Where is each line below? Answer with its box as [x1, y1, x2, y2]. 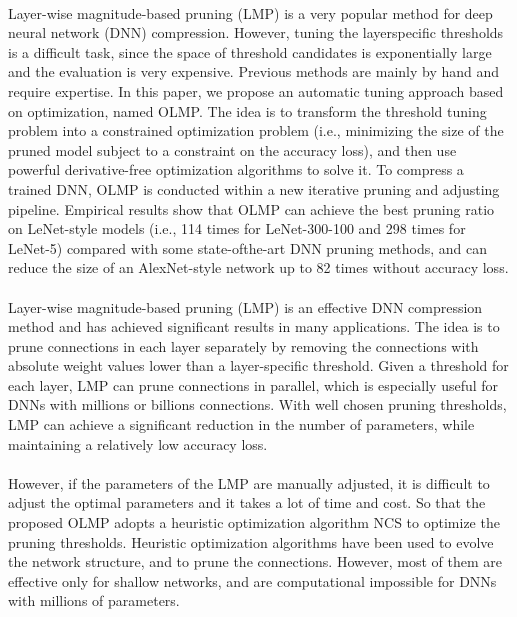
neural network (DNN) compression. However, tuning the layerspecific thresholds [8, 22, 504, 43]
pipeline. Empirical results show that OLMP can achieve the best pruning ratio [8, 198, 495, 219]
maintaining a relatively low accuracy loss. [8, 433, 268, 454]
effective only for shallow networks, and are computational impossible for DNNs [8, 570, 497, 591]
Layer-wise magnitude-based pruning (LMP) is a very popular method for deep [8, 2, 493, 23]
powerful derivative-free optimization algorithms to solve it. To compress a [8, 159, 464, 180]
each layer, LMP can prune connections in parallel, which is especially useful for [8, 374, 499, 395]
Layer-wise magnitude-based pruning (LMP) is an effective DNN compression [8, 296, 483, 317]
